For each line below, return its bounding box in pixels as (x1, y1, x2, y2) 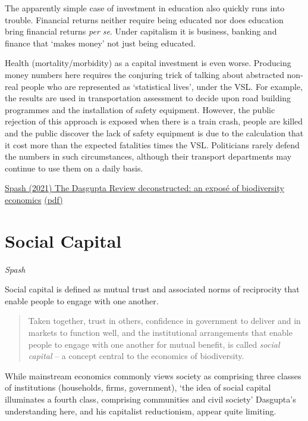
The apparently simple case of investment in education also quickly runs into (5, 2, 285, 14)
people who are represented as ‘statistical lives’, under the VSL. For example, (21, 80, 303, 92)
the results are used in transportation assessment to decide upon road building (5, 92, 291, 104)
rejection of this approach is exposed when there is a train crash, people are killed (5, 115, 303, 127)
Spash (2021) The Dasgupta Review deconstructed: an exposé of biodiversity (5, 182, 284, 194)
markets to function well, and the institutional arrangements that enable (28, 326, 293, 338)
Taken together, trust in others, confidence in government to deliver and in (28, 314, 301, 327)
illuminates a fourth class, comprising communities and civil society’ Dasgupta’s (5, 392, 296, 405)
